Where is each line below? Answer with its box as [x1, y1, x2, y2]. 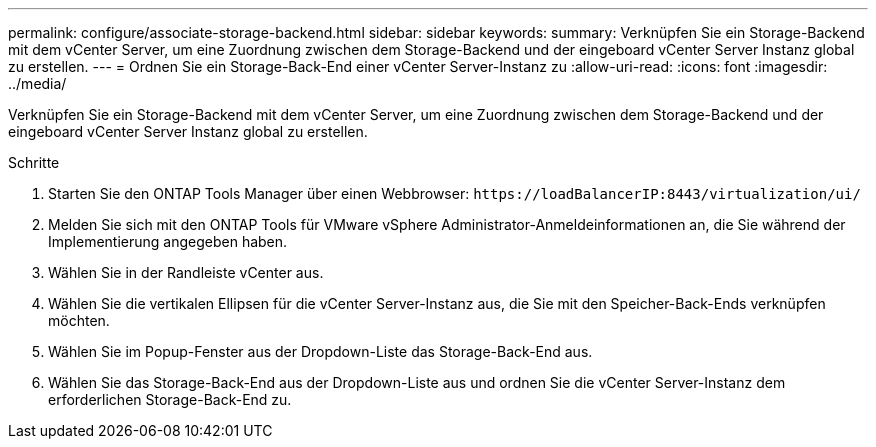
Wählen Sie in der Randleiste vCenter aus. [48, 264, 324, 281]
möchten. [48, 312, 110, 329]
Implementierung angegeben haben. [48, 233, 288, 250]
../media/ [8, 75, 67, 92]
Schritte [8, 154, 60, 171]
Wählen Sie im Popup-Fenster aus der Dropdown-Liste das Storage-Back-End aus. [48, 343, 593, 360]
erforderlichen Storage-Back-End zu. [48, 391, 292, 408]
